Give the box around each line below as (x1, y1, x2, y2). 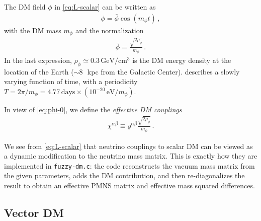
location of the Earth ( (4, 66, 74, 77)
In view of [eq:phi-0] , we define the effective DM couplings (4, 104, 182, 115)
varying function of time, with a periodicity (4, 76, 138, 87)
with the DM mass (4, 25, 61, 35)
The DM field (4, 2, 46, 12)
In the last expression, (4, 55, 72, 65)
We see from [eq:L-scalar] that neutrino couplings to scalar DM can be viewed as (4, 140, 253, 151)
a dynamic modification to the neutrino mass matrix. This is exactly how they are (4, 151, 257, 161)
